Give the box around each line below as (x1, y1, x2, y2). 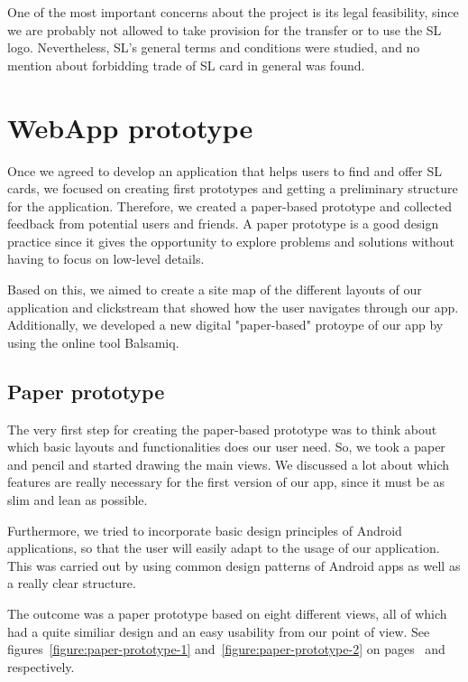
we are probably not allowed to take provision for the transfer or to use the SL (7, 20, 442, 39)
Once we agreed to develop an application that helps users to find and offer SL (7, 161, 442, 180)
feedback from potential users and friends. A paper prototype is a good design (7, 214, 439, 233)
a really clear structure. (7, 574, 136, 593)
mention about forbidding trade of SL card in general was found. (7, 55, 365, 74)
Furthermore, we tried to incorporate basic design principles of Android (7, 520, 402, 539)
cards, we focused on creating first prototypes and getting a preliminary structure (7, 179, 458, 198)
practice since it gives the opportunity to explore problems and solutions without (7, 231, 455, 250)
